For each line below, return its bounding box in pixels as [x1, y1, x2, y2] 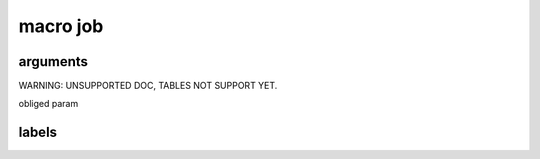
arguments [18, 53, 89, 70]
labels [18, 124, 58, 141]
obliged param [18, 98, 79, 110]
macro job [18, 15, 104, 37]
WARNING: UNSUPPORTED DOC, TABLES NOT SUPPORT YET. [18, 80, 278, 92]
